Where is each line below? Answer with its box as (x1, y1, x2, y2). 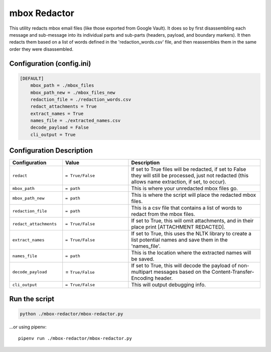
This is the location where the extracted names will (131, 249, 251, 256)
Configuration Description (9, 146, 93, 155)
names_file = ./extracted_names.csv (30, 118, 120, 124)
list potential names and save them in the (131, 237, 228, 244)
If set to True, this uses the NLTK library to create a (131, 230, 252, 237)
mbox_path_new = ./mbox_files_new (30, 89, 115, 95)
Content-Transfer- (211, 269, 254, 276)
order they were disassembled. (9, 46, 74, 52)
